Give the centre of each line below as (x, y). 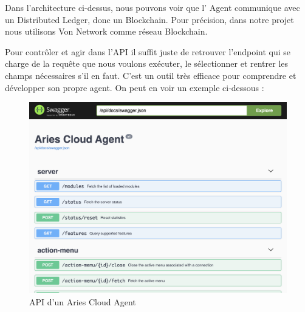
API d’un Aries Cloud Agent (83, 301)
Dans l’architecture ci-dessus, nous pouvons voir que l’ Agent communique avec (152, 7)
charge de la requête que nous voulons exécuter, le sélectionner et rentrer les (147, 63)
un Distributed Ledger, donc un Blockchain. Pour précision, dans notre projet (149, 19)
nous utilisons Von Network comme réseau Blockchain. (106, 31)
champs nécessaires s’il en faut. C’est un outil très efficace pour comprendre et (151, 75)
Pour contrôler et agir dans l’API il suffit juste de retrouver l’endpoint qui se (148, 51)
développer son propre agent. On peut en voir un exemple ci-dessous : (135, 87)
